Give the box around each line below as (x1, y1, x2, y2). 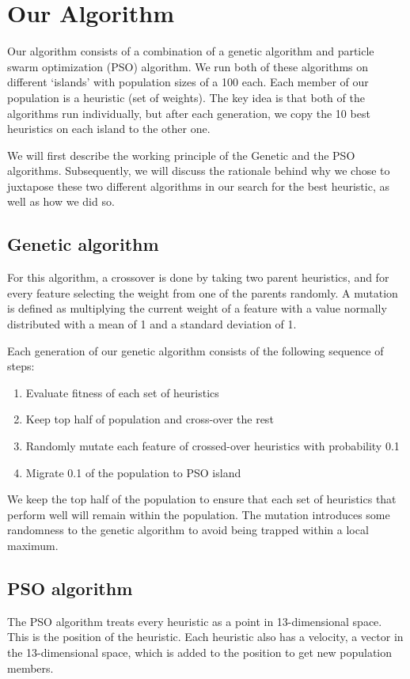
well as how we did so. (7, 193, 115, 210)
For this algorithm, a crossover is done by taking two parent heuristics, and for (7, 269, 389, 286)
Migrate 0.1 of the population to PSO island (25, 464, 241, 480)
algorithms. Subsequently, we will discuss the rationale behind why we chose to (7, 162, 390, 179)
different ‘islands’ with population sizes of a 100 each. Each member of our (7, 74, 369, 90)
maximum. (7, 537, 59, 553)
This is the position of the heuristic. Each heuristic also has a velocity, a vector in (7, 628, 404, 645)
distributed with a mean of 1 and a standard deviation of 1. (7, 316, 297, 332)
